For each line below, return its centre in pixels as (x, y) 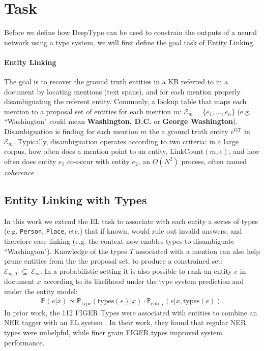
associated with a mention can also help (198, 251)
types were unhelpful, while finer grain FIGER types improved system (113, 332)
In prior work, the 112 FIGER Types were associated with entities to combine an (131, 312)
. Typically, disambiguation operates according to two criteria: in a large (126, 141)
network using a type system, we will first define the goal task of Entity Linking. (130, 42)
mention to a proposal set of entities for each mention (88, 111)
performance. (24, 342)
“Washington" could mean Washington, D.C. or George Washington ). (121, 121)
